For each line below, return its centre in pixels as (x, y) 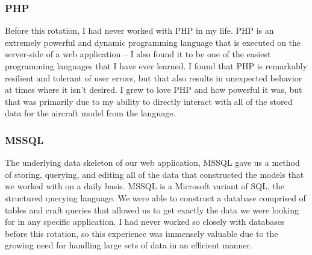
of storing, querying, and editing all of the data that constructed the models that (154, 174)
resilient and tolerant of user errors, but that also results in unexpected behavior (154, 77)
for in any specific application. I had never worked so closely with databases (145, 222)
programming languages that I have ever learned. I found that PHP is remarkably (156, 66)
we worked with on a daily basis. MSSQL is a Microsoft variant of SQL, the (145, 186)
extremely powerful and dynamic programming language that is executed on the (153, 42)
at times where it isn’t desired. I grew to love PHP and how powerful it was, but (154, 90)
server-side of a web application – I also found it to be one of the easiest (138, 54)
